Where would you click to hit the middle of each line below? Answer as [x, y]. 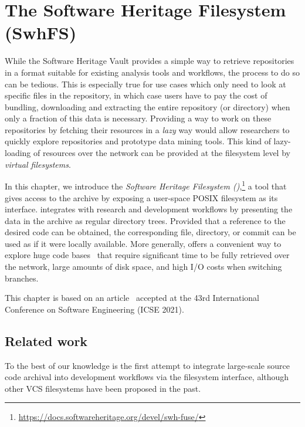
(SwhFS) [41, 33]
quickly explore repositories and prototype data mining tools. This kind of [138, 141]
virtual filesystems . [38, 164]
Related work [46, 340]
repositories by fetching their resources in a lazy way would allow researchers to [147, 129]
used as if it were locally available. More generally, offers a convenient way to [143, 243]
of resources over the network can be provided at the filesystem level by [162, 153]
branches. [22, 278]
